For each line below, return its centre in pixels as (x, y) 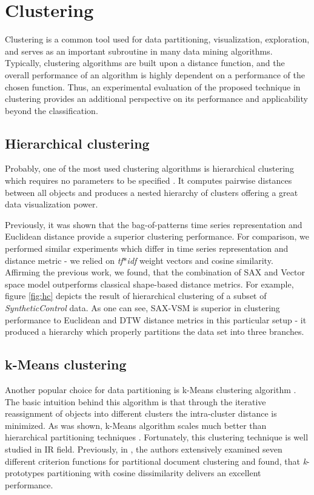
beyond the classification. (52, 110)
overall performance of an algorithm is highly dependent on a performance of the (155, 74)
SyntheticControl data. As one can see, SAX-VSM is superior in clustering (142, 308)
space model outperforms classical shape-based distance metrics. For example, (149, 284)
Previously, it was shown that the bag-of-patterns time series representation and (154, 224)
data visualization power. (52, 204)
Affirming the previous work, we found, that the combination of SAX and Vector (155, 272)
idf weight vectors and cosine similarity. (200, 260)
